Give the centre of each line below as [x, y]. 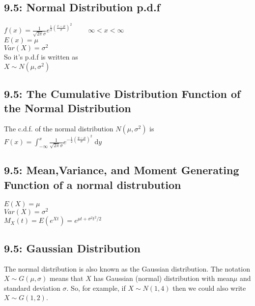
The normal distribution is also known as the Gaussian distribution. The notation [127, 268]
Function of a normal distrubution [93, 184]
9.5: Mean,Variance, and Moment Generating [122, 170]
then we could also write [209, 288]
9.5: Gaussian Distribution [72, 248]
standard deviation [32, 288]
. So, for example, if [96, 288]
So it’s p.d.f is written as [41, 57]
